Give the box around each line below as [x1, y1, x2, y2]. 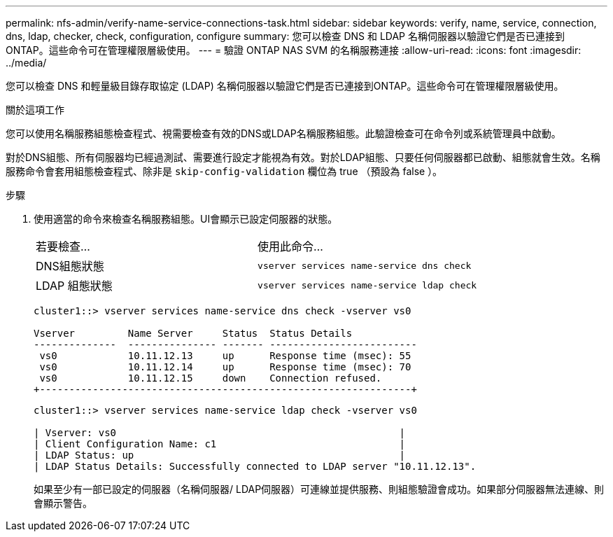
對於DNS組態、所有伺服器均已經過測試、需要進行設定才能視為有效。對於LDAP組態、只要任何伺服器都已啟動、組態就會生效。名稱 [6, 151, 600, 163]
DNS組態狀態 [36, 259, 104, 273]
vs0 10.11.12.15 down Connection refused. [39, 372, 382, 384]
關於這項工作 [6, 104, 64, 116]
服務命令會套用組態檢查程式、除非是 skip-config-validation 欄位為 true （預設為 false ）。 [6, 165, 443, 177]
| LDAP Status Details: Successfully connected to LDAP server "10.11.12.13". [34, 461, 477, 472]
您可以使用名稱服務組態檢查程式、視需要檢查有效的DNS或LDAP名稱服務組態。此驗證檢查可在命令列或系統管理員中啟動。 [6, 127, 561, 139]
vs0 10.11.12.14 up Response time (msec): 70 [39, 361, 411, 372]
